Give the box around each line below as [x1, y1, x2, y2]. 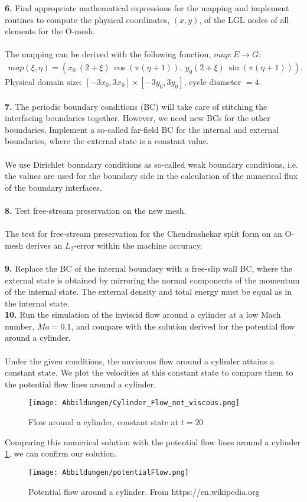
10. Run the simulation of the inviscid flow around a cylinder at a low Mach [5, 308, 281, 321]
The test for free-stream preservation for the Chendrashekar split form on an [5, 227, 282, 240]
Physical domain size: [5, 76, 83, 87]
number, [5, 320, 35, 332]
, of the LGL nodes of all [199, 13, 289, 25]
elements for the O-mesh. [5, 25, 96, 37]
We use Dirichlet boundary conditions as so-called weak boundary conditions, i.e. [5, 158, 298, 170]
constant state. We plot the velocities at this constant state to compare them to [5, 366, 293, 379]
